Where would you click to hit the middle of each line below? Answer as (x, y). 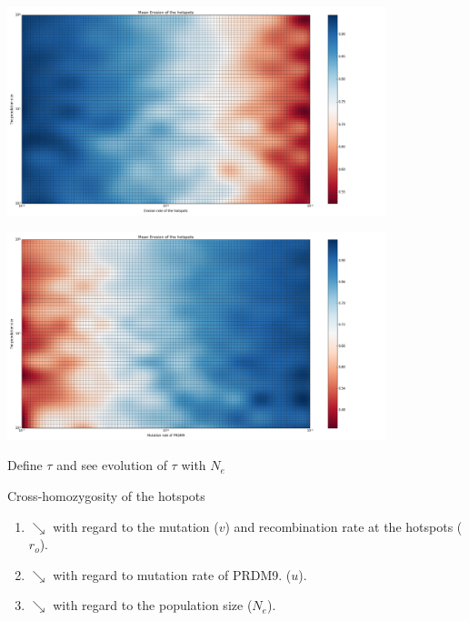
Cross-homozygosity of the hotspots (106, 495)
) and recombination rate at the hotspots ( (344, 526)
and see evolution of (112, 465)
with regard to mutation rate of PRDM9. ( (172, 574)
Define (25, 465)
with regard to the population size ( (153, 605)
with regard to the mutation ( (136, 526)
